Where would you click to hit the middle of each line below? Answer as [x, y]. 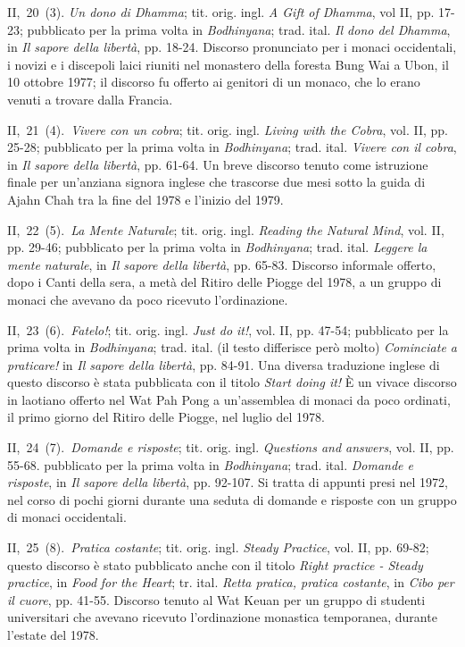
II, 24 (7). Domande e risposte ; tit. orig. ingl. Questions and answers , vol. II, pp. [231, 447]
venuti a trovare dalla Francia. [90, 99]
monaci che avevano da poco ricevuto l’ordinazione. [148, 299]
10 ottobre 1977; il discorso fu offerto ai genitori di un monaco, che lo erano [214, 82]
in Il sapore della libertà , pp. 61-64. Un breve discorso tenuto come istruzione [218, 164]
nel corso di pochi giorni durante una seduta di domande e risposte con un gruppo [232, 499]
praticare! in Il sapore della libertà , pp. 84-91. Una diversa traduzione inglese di [224, 364]
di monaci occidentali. [67, 517]
